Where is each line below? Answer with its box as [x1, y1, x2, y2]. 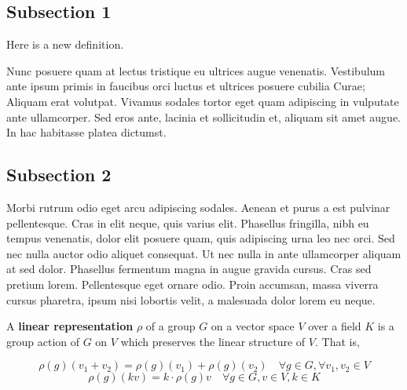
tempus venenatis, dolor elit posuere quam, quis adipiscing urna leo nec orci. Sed [6, 230, 395, 246]
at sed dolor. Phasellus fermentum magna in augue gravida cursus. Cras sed [6, 261, 372, 277]
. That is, [315, 333, 360, 349]
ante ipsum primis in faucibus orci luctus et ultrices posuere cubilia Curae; [6, 78, 365, 94]
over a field [308, 318, 361, 334]
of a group [145, 318, 196, 334]
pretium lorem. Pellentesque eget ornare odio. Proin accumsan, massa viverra [6, 275, 379, 292]
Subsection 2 [6, 162, 112, 187]
